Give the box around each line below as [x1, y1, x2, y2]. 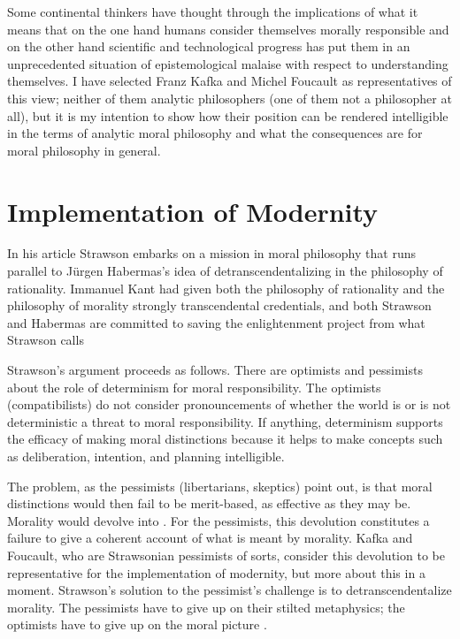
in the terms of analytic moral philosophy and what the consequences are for [7, 124, 423, 142]
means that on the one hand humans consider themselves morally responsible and [7, 19, 449, 38]
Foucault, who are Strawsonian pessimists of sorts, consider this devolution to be [7, 545, 445, 564]
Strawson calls [7, 331, 84, 349]
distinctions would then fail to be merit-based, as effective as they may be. [7, 494, 411, 513]
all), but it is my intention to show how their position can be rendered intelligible [7, 106, 448, 125]
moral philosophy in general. [7, 141, 161, 159]
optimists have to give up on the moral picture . [7, 615, 267, 634]
